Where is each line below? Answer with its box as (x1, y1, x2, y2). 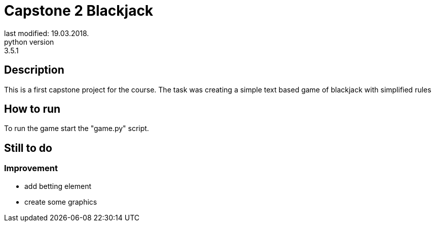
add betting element (24, 181, 92, 190)
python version (4, 37, 54, 46)
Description (4, 63, 64, 77)
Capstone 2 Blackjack (4, 2, 154, 19)
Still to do (4, 141, 52, 154)
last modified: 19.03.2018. (4, 28, 89, 38)
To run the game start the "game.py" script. (4, 124, 149, 133)
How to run (4, 103, 61, 116)
